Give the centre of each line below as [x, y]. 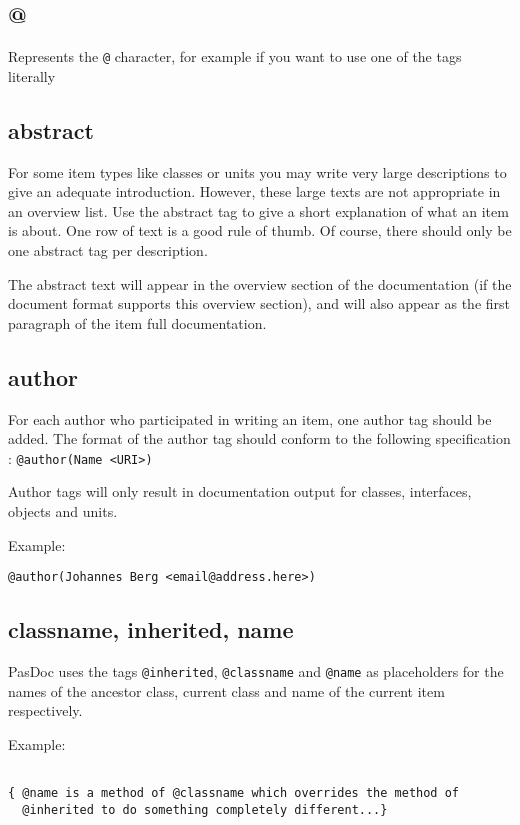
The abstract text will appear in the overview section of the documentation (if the [260, 283]
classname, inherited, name [151, 629]
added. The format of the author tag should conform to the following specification [259, 438]
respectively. [45, 710]
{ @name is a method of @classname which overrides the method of [234, 793]
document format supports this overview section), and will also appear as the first [259, 303]
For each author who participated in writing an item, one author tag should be [250, 418]
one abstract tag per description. [108, 250]
